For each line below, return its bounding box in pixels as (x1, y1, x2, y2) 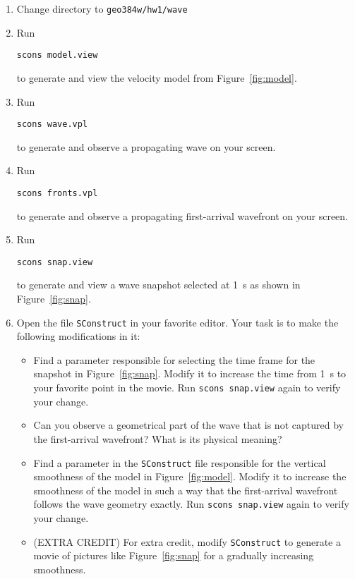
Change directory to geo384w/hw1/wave (16, 1, 188, 16)
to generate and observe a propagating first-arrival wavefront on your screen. (16, 208, 348, 223)
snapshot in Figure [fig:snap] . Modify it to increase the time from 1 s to (33, 366, 347, 381)
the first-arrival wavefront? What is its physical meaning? (33, 431, 282, 446)
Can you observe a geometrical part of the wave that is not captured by (33, 418, 344, 432)
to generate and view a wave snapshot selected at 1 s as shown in (16, 277, 301, 292)
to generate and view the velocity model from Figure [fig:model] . (16, 70, 297, 85)
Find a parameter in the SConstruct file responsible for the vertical (33, 455, 326, 470)
